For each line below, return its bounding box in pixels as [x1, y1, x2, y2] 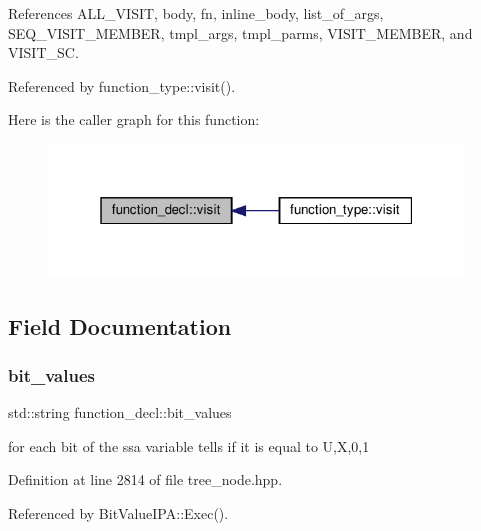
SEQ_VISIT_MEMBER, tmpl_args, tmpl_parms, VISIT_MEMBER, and [8, 22, 473, 43]
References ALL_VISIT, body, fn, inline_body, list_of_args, [8, 3, 384, 23]
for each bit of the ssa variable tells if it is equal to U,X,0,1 [8, 435, 370, 456]
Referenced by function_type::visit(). [8, 75, 236, 96]
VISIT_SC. [8, 42, 79, 63]
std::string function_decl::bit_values [8, 402, 232, 423]
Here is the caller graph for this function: [8, 109, 260, 130]
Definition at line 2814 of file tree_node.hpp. [8, 469, 283, 490]
